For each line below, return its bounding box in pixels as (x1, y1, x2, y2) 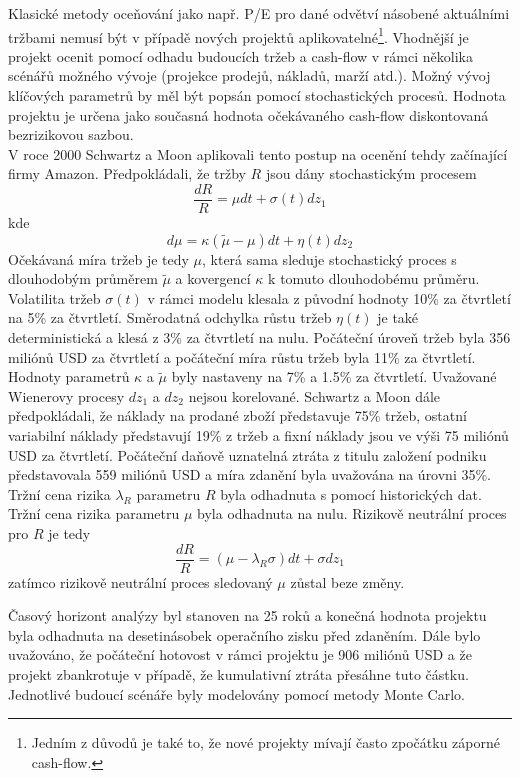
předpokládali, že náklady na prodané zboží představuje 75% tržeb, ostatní (8, 405, 467, 426)
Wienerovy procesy (8, 385, 125, 406)
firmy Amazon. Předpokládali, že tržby (8, 163, 246, 184)
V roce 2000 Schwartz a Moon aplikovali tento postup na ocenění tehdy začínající (8, 143, 508, 164)
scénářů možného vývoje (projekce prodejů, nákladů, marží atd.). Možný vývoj (8, 65, 491, 86)
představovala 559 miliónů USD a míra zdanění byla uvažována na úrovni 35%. (8, 464, 492, 485)
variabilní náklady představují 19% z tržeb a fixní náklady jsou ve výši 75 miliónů (8, 425, 509, 445)
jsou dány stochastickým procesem (265, 163, 477, 184)
